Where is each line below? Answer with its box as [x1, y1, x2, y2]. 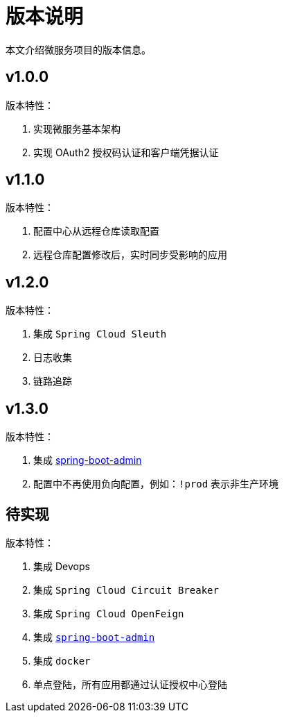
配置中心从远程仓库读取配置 [33, 225, 159, 237]
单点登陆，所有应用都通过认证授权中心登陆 [33, 678, 227, 690]
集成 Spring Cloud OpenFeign [33, 607, 184, 619]
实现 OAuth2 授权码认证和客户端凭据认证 [33, 146, 219, 158]
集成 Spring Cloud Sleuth [33, 328, 167, 340]
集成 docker [33, 654, 91, 667]
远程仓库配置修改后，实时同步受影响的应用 [33, 249, 227, 261]
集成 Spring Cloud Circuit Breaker [33, 583, 219, 596]
